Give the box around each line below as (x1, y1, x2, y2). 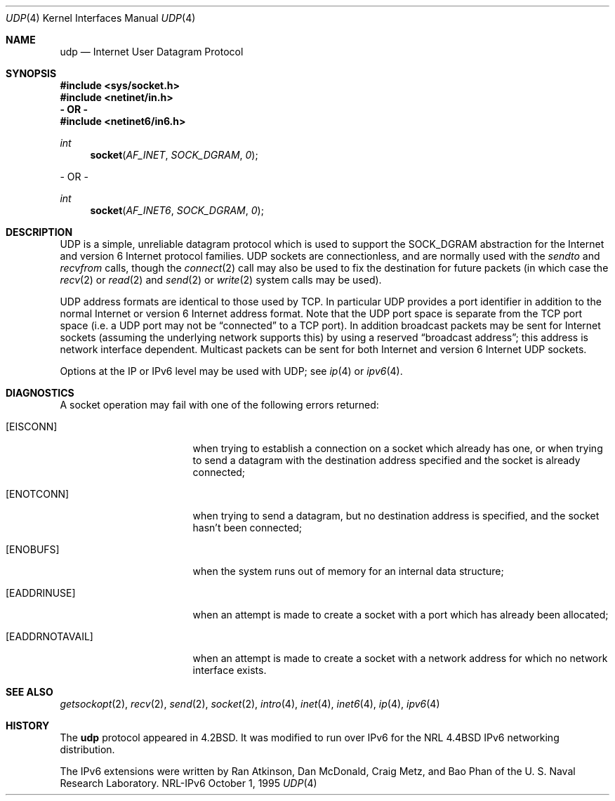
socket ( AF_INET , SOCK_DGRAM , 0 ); (90, 149, 258, 161)
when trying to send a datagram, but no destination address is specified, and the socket (192, 510, 600, 522)
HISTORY (6, 720, 50, 732)
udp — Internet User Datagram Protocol (60, 46, 244, 58)
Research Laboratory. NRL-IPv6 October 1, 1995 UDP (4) (60, 777, 317, 789)
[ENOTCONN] (6, 488, 70, 500)
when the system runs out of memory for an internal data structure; (192, 565, 504, 577)
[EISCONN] (6, 421, 58, 432)
